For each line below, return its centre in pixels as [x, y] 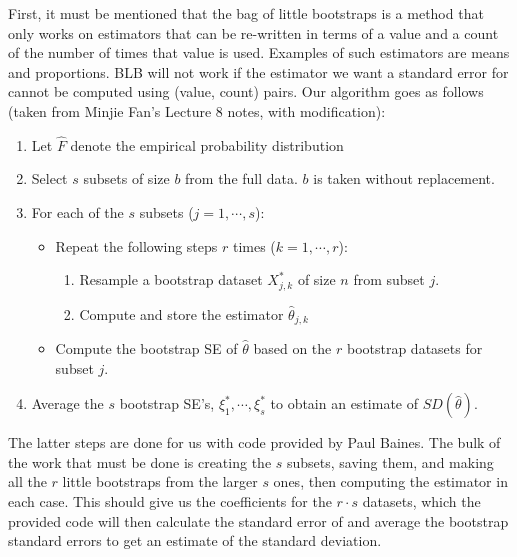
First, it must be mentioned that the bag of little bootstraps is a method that [246, 13]
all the [27, 481]
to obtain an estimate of [344, 403]
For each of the [77, 211]
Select [49, 178]
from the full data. [241, 178]
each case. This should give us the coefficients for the [170, 501]
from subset [389, 279]
